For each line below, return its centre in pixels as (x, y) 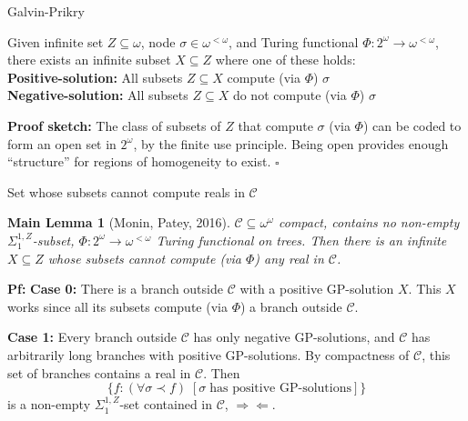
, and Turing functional (294, 41)
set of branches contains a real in (99, 372)
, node (158, 41)
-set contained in (166, 404)
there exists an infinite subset (89, 60)
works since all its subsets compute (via (117, 306)
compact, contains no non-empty (369, 222)
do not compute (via (290, 95)
